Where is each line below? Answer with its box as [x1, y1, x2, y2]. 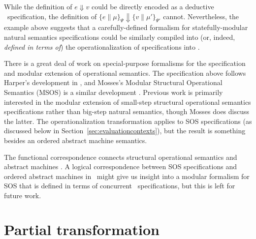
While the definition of [4, 1, 72, 11]
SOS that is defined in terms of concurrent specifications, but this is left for [4, 180, 235, 191]
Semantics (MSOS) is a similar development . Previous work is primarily [4, 87, 223, 97]
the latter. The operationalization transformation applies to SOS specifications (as [4, 116, 252, 126]
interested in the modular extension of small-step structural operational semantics [4, 96, 251, 107]
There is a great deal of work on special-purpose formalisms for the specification [4, 58, 246, 68]
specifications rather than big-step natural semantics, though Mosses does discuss [4, 106, 250, 117]
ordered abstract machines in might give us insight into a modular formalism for [4, 171, 250, 181]
